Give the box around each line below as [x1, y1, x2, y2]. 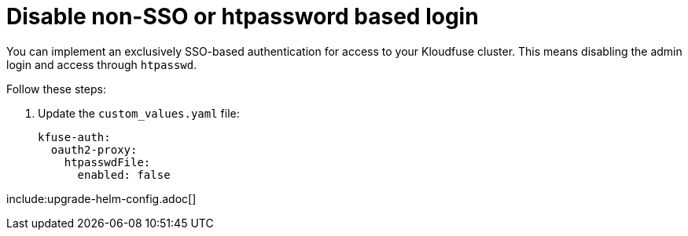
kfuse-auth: [38, 130, 111, 143]
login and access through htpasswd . [6, 57, 197, 71]
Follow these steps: [6, 82, 106, 96]
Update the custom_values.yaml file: [38, 106, 240, 120]
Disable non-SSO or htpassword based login [6, 3, 479, 30]
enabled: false [77, 168, 171, 181]
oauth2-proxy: [50, 143, 138, 156]
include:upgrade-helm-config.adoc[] [6, 191, 197, 205]
